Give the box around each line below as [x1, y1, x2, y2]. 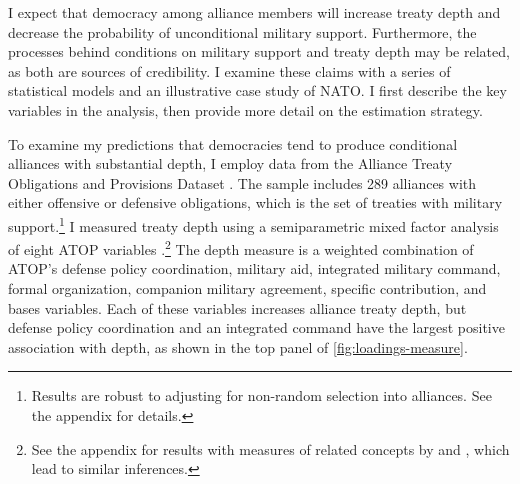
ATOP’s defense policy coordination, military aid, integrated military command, [8, 258, 501, 279]
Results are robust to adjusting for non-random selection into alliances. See [31, 385, 492, 406]
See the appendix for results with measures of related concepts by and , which [31, 438, 510, 459]
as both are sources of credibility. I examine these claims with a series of [8, 60, 451, 81]
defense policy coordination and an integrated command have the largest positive [8, 317, 505, 338]
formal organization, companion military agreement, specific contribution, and [8, 278, 487, 299]
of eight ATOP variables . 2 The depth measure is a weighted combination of [8, 236, 474, 259]
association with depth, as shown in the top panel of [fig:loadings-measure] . [8, 336, 468, 357]
